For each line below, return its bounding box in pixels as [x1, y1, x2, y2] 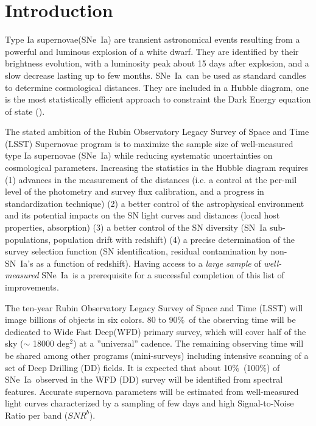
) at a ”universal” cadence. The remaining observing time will [73, 337, 304, 350]
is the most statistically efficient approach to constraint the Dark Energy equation [5, 93, 311, 106]
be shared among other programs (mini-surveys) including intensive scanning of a [5, 348, 309, 361]
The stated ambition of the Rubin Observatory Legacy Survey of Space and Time [5, 125, 309, 138]
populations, [5, 233, 51, 245]
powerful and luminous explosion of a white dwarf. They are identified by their [5, 45, 299, 57]
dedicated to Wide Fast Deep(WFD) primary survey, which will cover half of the [5, 325, 306, 338]
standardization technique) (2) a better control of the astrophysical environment [5, 197, 304, 209]
